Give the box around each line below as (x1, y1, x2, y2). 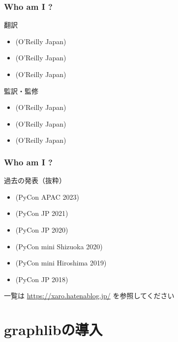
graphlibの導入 (4, 319, 103, 340)
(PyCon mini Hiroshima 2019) (15, 258, 107, 268)
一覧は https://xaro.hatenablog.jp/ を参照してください (4, 290, 175, 301)
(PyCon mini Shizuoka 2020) (15, 241, 103, 251)
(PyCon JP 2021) (15, 208, 68, 218)
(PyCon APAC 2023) (15, 191, 79, 202)
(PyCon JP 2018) (15, 274, 68, 284)
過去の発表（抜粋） (4, 175, 66, 185)
